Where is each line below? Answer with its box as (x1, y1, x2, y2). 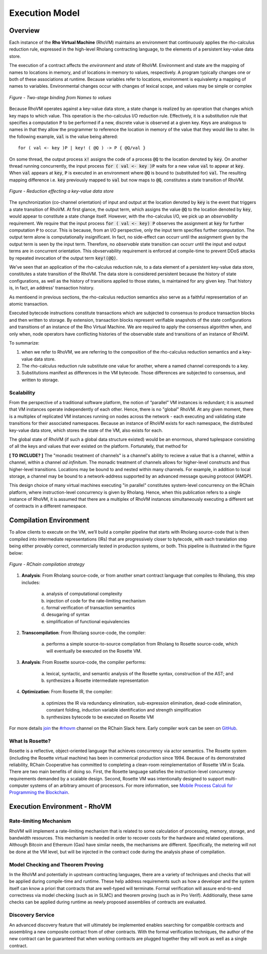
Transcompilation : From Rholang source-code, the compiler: (21, 630, 146, 636)
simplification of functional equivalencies (46, 618, 130, 624)
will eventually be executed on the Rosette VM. (46, 648, 142, 654)
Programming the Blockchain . (9, 789, 69, 795)
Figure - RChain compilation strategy (9, 561, 85, 567)
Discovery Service (9, 911, 54, 918)
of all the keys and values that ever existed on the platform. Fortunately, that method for (9, 443, 188, 449)
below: (9, 550, 23, 556)
